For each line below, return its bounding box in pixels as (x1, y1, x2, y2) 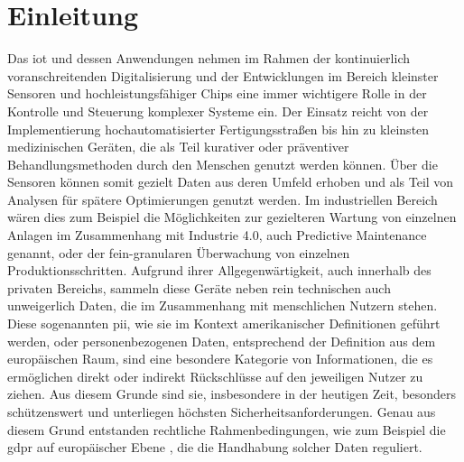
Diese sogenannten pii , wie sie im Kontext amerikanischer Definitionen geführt (7, 314, 441, 333)
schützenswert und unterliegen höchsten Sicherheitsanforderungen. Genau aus (7, 402, 436, 420)
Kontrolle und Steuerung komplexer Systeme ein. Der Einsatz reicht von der (7, 101, 429, 120)
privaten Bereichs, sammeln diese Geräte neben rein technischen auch (7, 278, 391, 297)
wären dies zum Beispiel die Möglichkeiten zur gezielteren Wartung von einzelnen (7, 208, 457, 226)
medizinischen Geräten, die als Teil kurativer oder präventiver (7, 137, 349, 156)
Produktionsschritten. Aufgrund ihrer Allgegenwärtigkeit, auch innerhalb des (7, 261, 432, 280)
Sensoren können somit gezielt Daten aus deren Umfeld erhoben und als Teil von (7, 172, 454, 191)
